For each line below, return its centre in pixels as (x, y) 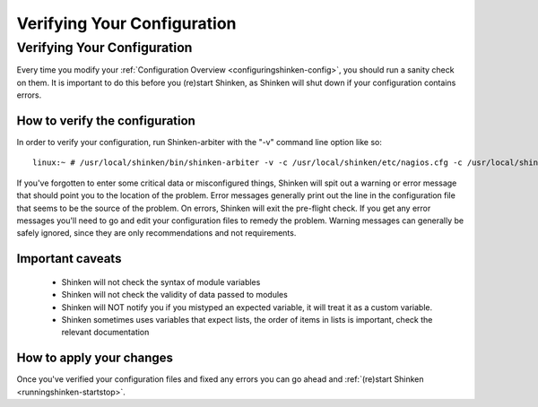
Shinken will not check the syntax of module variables (161, 281)
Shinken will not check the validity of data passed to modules (175, 295)
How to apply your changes (95, 358)
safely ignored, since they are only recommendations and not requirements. (156, 233)
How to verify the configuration (106, 121)
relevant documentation (105, 333)
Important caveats (69, 259)
